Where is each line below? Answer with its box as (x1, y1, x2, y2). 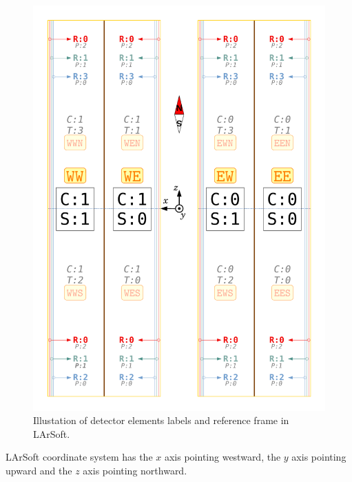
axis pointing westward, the (164, 450, 281, 464)
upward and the (6, 463, 72, 477)
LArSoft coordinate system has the (6, 450, 153, 464)
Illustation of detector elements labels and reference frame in (33, 413, 289, 428)
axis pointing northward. (83, 463, 187, 477)
